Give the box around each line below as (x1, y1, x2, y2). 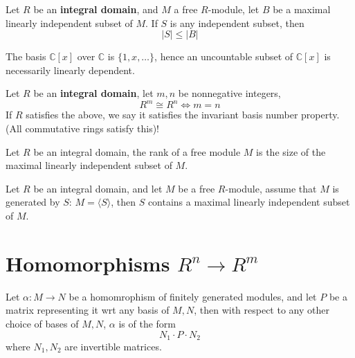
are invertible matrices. (64, 339, 162, 353)
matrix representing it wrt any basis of (6, 303, 170, 317)
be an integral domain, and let (33, 181, 163, 195)
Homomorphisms (6, 249, 170, 277)
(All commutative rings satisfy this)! (6, 121, 160, 136)
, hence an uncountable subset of (154, 49, 293, 64)
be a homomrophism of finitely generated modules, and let (69, 289, 317, 303)
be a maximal (273, 2, 331, 16)
